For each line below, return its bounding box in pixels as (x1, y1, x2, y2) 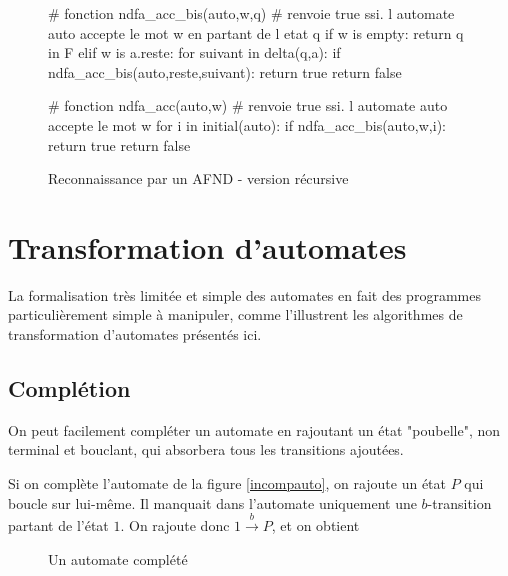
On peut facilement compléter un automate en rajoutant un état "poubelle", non (8, 419, 501, 440)
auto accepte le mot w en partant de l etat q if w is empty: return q (48, 22, 464, 43)
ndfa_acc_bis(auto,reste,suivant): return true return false (48, 61, 402, 82)
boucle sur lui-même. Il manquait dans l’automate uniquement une (8, 492, 417, 513)
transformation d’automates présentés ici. (8, 324, 262, 345)
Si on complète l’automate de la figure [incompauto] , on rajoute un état (8, 473, 447, 494)
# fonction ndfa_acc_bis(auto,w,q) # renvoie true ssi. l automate (48, 3, 455, 23)
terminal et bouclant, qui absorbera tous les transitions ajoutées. (8, 439, 404, 460)
